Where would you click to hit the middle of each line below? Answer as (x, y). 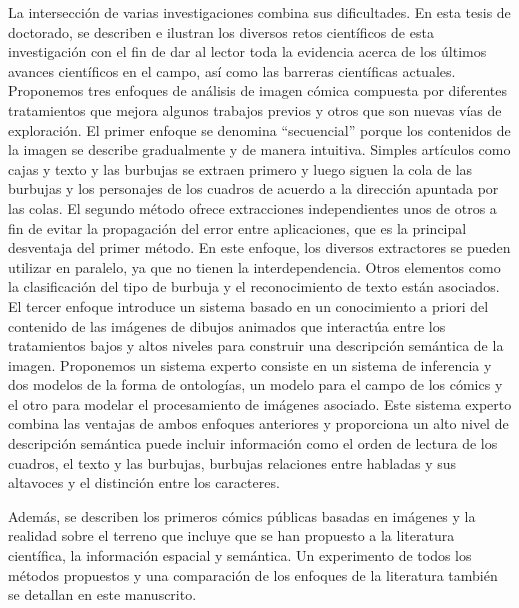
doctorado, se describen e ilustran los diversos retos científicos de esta (221, 31)
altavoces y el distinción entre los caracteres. (144, 482)
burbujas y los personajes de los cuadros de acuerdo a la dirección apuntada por (253, 188)
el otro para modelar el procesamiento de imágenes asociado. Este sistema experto (260, 403)
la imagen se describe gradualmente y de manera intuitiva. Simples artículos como (259, 149)
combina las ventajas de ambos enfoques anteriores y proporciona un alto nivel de (258, 423)
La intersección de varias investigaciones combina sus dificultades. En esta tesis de (259, 12)
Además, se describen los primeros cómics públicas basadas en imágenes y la (242, 515)
